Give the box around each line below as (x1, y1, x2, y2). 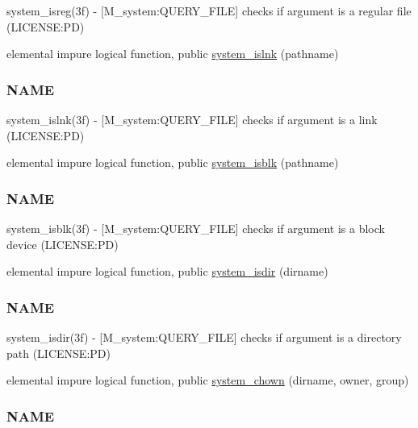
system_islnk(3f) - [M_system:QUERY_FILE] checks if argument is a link (6, 111, 378, 127)
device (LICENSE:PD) (6, 235, 119, 252)
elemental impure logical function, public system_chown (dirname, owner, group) (6, 372, 409, 389)
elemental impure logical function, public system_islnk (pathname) (6, 45, 339, 62)
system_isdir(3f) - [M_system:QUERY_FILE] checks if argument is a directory (6, 329, 402, 345)
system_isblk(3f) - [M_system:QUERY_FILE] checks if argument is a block (6, 220, 385, 236)
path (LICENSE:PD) (6, 344, 111, 361)
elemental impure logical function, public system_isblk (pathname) (6, 154, 339, 171)
